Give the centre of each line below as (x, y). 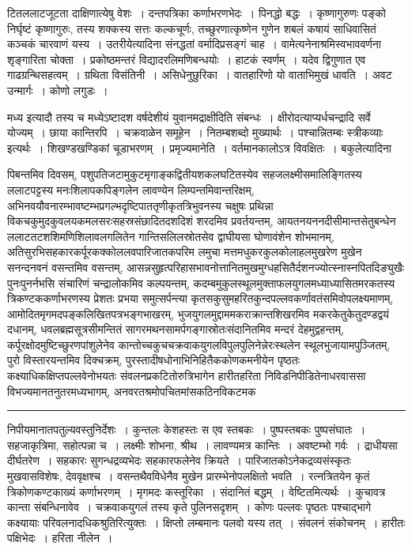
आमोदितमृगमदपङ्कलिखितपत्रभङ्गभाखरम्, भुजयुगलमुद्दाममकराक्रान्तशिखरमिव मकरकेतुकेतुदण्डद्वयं (198, 313)
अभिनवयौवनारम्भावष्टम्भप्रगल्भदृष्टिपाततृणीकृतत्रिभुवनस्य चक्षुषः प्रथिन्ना (140, 205)
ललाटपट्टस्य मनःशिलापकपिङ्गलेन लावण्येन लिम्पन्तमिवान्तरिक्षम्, (131, 189)
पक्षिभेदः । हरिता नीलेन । (60, 538)
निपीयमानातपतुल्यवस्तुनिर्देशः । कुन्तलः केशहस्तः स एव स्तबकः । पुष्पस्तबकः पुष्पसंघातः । (187, 429)
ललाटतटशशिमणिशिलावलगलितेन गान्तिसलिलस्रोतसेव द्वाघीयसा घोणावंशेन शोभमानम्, (171, 236)
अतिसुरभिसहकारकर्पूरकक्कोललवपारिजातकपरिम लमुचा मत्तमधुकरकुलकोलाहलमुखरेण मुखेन (185, 252)
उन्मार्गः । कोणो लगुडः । (58, 90)
